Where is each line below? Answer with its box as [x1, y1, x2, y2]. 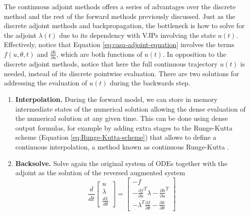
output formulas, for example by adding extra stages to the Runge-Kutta [15, 122, 233, 132]
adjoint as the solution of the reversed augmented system [15, 167, 185, 178]
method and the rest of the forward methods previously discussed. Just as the [4, 11, 235, 21]
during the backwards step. [110, 78, 190, 88]
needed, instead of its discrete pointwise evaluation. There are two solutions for [4, 68, 239, 78]
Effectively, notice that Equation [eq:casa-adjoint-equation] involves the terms [4, 39, 234, 50]
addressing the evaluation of [4, 78, 87, 88]
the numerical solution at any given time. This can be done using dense [15, 113, 228, 123]
